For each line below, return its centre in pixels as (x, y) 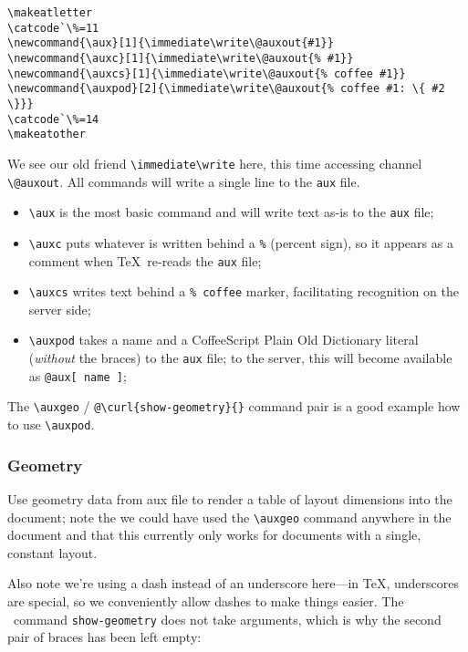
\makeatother (47, 135)
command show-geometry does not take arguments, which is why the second (227, 619)
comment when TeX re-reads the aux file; (145, 260)
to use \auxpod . (51, 424)
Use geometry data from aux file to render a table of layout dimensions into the (230, 498)
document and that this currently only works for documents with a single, (214, 535)
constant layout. (52, 552)
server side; (60, 309)
